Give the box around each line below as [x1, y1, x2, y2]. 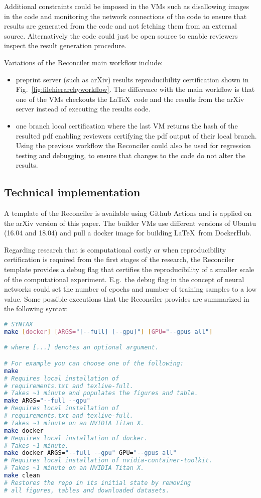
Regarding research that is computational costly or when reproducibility [4, 244, 226, 255]
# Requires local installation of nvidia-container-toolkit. [4, 457, 213, 464]
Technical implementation [4, 184, 141, 200]
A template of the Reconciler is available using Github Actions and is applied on [4, 208, 252, 218]
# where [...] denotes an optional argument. [4, 344, 159, 351]
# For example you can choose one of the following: [4, 359, 184, 367]
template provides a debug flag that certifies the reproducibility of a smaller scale [4, 264, 254, 275]
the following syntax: [4, 303, 68, 314]
